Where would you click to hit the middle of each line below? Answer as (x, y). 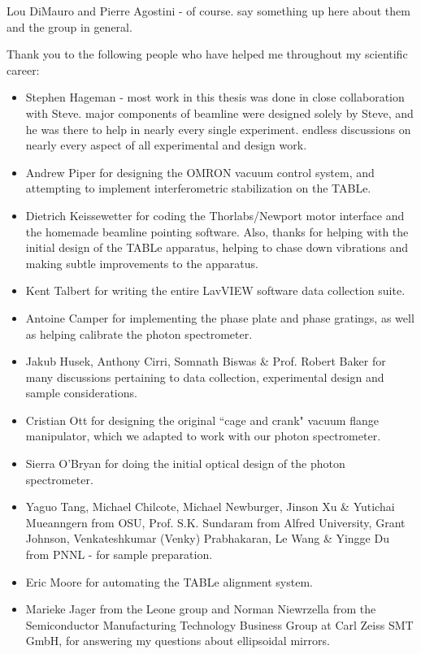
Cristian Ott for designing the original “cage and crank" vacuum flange (202, 420)
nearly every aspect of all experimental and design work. (166, 145)
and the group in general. (69, 26)
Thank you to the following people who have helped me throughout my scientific (207, 54)
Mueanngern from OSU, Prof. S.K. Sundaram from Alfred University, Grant (215, 522)
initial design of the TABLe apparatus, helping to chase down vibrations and (217, 247)
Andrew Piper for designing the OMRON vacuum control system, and (200, 172)
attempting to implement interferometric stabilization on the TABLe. (198, 188)
